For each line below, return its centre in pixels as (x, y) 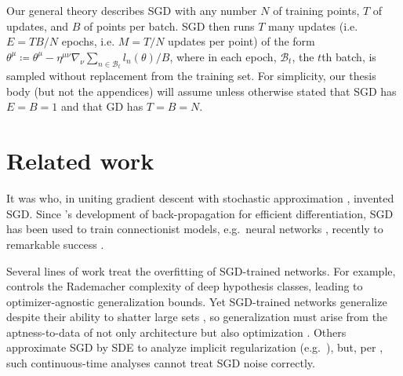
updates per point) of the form (241, 41)
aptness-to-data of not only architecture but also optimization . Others (176, 332)
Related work (80, 161)
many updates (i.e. (313, 26)
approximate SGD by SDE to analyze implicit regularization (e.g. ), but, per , (195, 347)
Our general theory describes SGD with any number (132, 10)
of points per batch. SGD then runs (169, 26)
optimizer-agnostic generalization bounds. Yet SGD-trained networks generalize (197, 301)
